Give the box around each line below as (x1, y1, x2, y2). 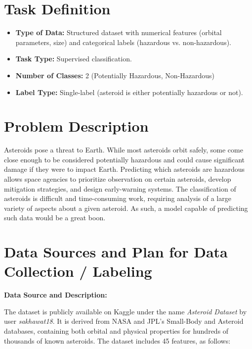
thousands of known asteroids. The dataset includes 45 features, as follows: (4, 335, 231, 346)
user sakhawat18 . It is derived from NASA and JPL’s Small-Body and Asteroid (4, 316, 244, 326)
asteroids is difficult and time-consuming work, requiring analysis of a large (4, 193, 231, 203)
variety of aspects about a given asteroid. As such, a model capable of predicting (4, 202, 248, 213)
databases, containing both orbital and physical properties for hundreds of (4, 326, 229, 336)
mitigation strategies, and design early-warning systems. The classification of (4, 183, 236, 194)
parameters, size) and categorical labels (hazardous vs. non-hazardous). (15, 37, 232, 47)
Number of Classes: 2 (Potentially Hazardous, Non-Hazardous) (15, 70, 214, 80)
